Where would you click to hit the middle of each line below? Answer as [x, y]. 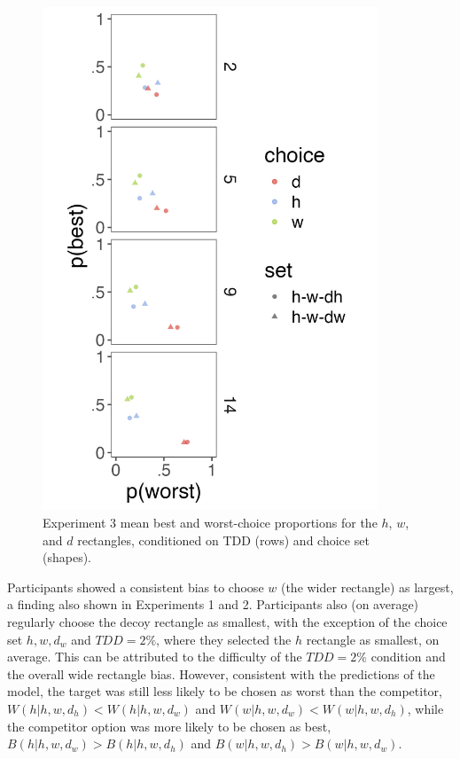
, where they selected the [224, 639]
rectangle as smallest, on [373, 639]
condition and [408, 657]
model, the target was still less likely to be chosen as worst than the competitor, [225, 691]
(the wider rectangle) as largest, [367, 587]
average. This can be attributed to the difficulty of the [155, 657]
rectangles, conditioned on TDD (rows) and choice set [223, 540]
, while [425, 708]
